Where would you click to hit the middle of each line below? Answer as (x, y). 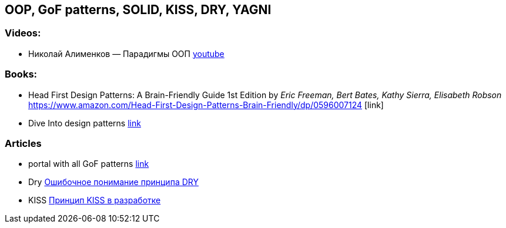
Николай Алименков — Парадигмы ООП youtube (126, 53)
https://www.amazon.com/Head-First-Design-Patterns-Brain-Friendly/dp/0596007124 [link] (206, 105)
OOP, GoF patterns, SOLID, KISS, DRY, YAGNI (138, 10)
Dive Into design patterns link (85, 123)
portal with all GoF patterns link (89, 164)
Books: (21, 74)
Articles (23, 143)
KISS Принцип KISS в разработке (95, 200)
